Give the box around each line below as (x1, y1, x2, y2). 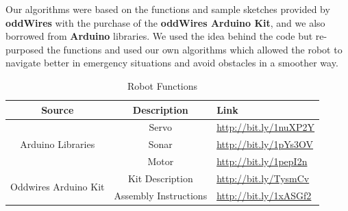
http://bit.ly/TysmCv (216, 171, 310, 185)
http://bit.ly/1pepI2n (216, 154, 308, 169)
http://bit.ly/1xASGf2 (216, 188, 312, 202)
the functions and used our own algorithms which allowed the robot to (47, 42, 343, 56)
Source (41, 102, 74, 116)
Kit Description (127, 171, 193, 185)
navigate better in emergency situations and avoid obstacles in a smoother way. (5, 55, 338, 70)
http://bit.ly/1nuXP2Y (216, 120, 315, 134)
